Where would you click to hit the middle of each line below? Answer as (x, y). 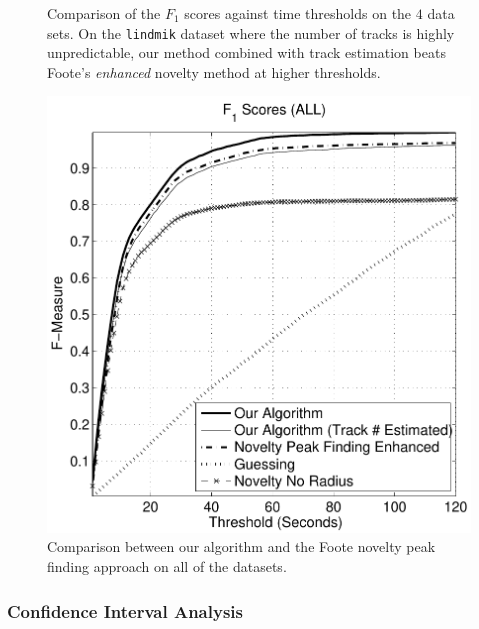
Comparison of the (104, 13)
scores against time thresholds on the (298, 13)
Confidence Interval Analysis (125, 610)
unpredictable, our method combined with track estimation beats (246, 52)
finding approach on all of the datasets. (167, 565)
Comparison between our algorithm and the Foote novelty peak (241, 546)
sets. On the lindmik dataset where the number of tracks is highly (251, 32)
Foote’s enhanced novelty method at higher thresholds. (214, 71)
